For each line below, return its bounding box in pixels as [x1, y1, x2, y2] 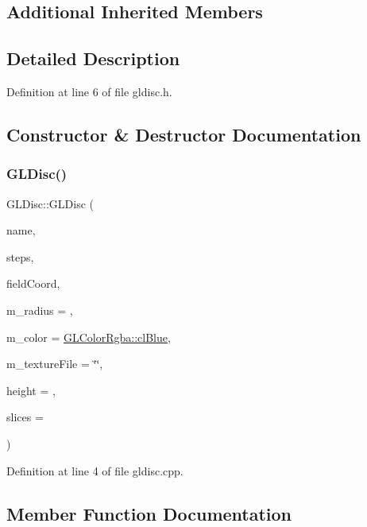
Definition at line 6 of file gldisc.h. [6, 83, 172, 99]
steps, [6, 248, 34, 265]
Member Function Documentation [6, 501, 292, 525]
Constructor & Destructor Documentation [6, 122, 361, 146]
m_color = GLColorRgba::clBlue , [6, 328, 171, 345]
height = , [6, 382, 56, 398]
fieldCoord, [6, 275, 60, 292]
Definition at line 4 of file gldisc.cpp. [6, 462, 183, 479]
